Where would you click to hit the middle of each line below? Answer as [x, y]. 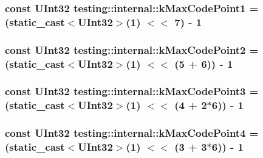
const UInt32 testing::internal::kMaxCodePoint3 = [132, 91]
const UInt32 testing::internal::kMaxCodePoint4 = [132, 133]
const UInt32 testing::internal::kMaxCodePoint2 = [132, 49]
